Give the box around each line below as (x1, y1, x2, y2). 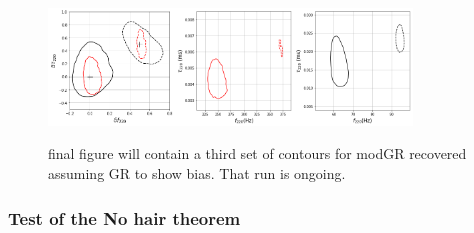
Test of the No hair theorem (8, 205, 241, 230)
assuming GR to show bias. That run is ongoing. (48, 163, 346, 184)
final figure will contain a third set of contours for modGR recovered (48, 143, 467, 164)
